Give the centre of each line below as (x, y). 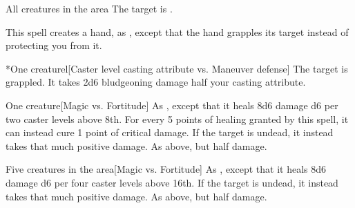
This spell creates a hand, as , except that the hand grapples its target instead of (177, 31)
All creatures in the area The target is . (89, 8)
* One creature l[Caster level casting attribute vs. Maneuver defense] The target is (177, 68)
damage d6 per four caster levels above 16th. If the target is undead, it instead (172, 182)
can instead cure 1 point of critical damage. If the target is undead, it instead (170, 132)
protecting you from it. (54, 45)
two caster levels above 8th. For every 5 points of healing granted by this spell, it (177, 119)
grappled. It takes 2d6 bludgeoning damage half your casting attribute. (156, 82)
